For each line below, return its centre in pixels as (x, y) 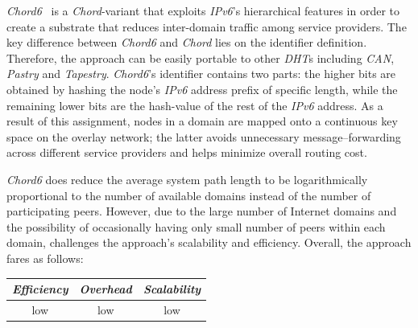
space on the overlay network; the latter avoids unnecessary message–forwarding (204, 136)
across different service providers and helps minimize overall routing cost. (187, 152)
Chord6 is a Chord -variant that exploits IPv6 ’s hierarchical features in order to (203, 10)
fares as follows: (45, 258)
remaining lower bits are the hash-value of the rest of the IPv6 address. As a (195, 105)
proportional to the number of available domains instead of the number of (189, 195)
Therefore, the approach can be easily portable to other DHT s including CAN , (201, 57)
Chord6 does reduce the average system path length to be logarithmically (187, 179)
